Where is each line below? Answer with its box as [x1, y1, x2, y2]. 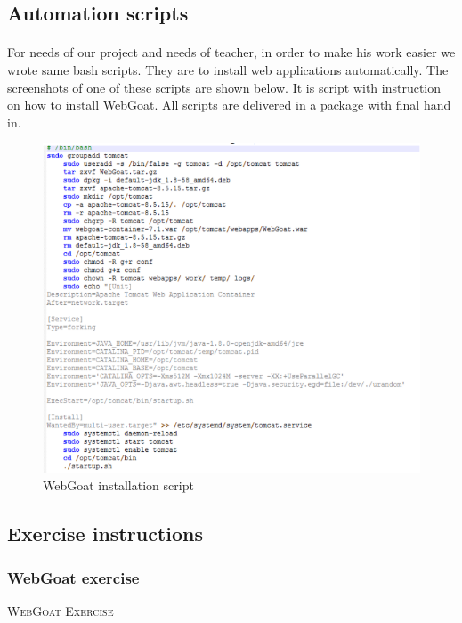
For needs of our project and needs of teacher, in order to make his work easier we [7, 43, 456, 61]
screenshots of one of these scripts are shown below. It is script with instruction [7, 78, 442, 96]
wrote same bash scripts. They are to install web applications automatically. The [7, 60, 449, 78]
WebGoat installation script [43, 476, 194, 495]
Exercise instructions [7, 520, 203, 547]
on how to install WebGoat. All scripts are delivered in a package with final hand [7, 95, 451, 114]
